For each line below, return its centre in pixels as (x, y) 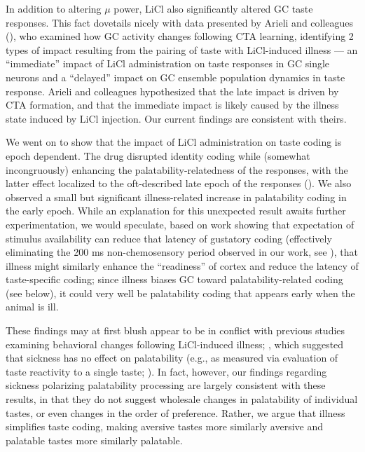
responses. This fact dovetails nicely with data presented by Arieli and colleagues (180, 22)
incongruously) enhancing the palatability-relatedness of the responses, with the (177, 169)
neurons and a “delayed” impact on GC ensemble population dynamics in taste (175, 77)
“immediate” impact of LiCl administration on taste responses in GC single (168, 63)
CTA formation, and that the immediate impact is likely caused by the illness (172, 105)
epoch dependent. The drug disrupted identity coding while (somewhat (158, 155)
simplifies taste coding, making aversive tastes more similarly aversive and (164, 426)
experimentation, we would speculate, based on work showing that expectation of (180, 224)
